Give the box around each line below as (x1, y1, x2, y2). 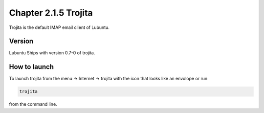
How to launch (9, 63, 54, 71)
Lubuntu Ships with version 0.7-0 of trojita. (9, 50, 95, 56)
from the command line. (9, 101, 57, 107)
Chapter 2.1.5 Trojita (9, 7, 93, 18)
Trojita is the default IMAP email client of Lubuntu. (9, 24, 110, 30)
